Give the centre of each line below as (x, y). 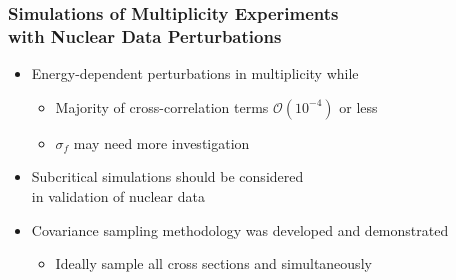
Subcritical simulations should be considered (167, 176)
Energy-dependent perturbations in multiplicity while (195, 73)
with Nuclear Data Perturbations (145, 35)
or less (358, 106)
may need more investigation (161, 142)
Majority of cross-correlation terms (162, 106)
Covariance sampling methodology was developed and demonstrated (240, 229)
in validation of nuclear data (118, 195)
